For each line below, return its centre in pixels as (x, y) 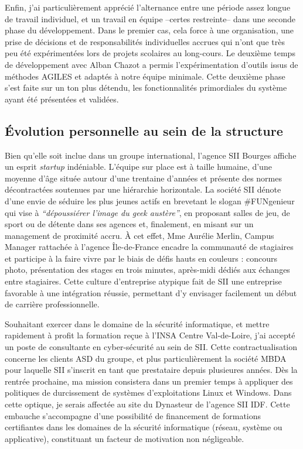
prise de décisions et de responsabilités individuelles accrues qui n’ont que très (145, 41)
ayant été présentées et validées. (62, 99)
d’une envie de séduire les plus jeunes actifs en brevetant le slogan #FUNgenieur (150, 200)
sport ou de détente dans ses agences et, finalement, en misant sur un (129, 224)
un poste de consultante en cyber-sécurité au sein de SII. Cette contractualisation (151, 347)
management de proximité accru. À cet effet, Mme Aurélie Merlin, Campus (139, 235)
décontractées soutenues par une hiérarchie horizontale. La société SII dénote (143, 189)
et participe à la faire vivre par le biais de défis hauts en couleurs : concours (141, 258)
